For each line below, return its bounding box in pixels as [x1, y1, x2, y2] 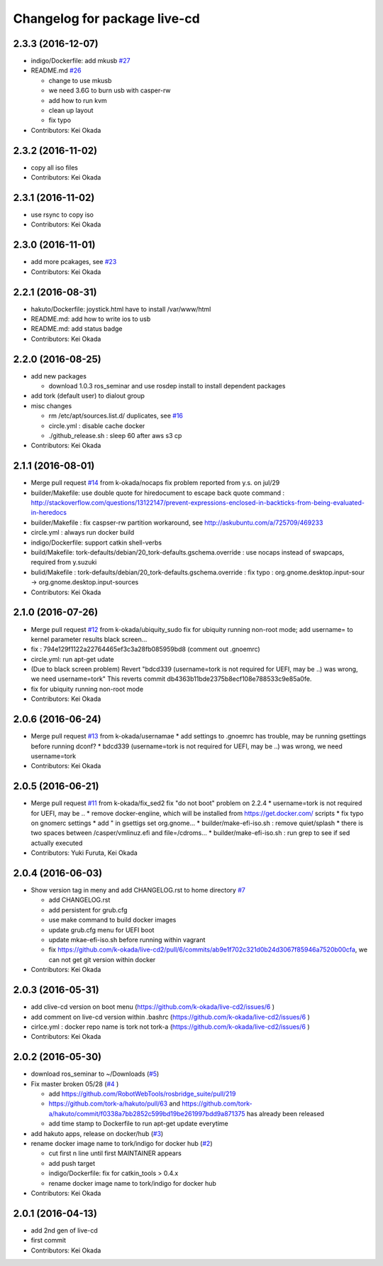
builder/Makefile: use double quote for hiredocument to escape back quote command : [30, 489, 285, 497]
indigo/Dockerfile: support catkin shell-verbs [30, 538, 162, 547]
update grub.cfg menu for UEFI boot [48, 925, 155, 934]
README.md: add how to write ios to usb [30, 315, 151, 323]
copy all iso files [30, 163, 78, 172]
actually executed [30, 839, 83, 847]
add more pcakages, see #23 [30, 258, 117, 266]
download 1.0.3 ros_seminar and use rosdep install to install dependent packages [48, 382, 286, 391]
